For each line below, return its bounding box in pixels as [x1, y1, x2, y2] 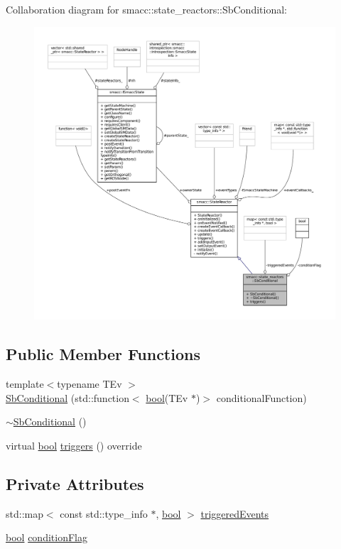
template [6, 376, 44, 391]
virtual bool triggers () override [6, 437, 142, 452]
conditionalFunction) [216, 390, 307, 405]
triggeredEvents [200, 506, 269, 521]
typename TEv [57, 376, 122, 391]
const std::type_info [60, 506, 148, 521]
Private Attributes [6, 472, 144, 494]
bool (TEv [146, 390, 188, 405]
